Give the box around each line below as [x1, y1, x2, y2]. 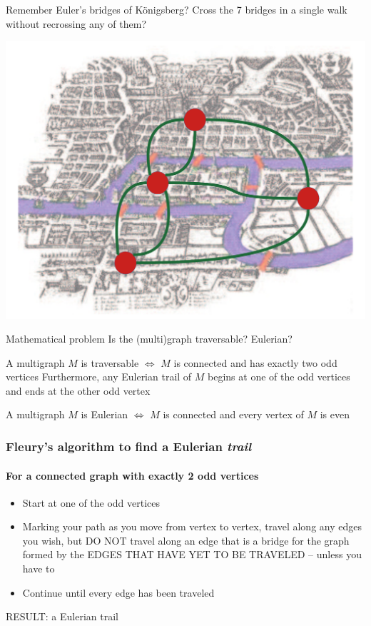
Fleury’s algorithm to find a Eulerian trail [6, 437, 252, 455]
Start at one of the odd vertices [22, 495, 161, 510]
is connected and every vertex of [163, 407, 304, 422]
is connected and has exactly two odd [173, 355, 337, 370]
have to [22, 561, 55, 576]
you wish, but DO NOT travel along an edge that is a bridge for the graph [22, 532, 350, 547]
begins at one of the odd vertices [208, 369, 350, 384]
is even [320, 407, 350, 422]
